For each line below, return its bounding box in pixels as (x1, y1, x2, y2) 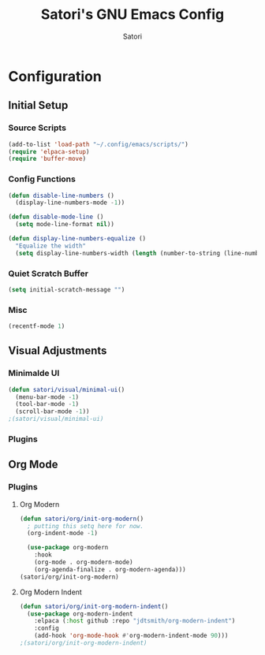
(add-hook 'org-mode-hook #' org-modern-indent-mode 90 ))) (34, 632, 229, 640)
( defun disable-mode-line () (8, 213, 104, 221)
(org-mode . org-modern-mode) (34, 558, 133, 567)
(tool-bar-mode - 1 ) (15, 400, 80, 408)
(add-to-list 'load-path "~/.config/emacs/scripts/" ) (8, 140, 189, 148)
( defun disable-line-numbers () (8, 192, 114, 199)
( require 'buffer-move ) (8, 155, 87, 163)
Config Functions (8, 173, 77, 184)
